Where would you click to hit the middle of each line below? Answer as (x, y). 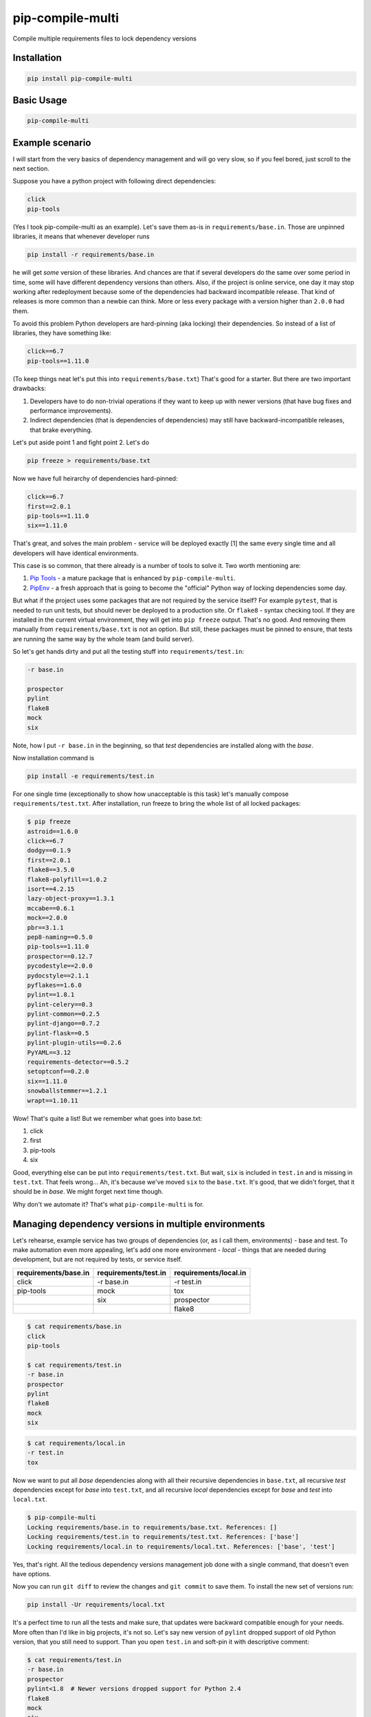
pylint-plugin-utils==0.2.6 (74, 1043)
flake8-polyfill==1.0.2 (67, 879)
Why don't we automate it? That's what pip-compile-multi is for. (108, 1204)
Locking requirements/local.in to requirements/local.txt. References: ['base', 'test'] (181, 1546)
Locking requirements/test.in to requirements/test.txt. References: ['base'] (163, 1537)
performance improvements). (71, 411)
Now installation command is (54, 758)
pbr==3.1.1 (45, 928)
